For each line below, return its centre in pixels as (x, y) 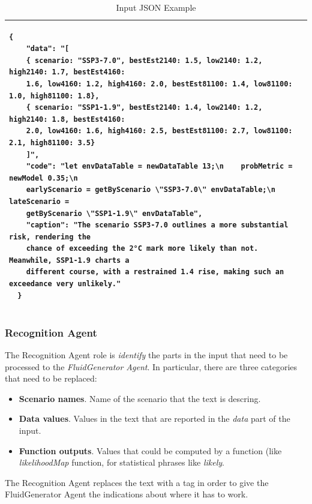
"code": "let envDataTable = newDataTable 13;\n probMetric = (159, 166)
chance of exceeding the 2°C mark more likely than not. (142, 249)
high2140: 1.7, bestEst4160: (67, 72)
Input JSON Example (156, 7)
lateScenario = (39, 201)
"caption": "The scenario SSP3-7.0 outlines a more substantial (157, 225)
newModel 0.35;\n (43, 178)
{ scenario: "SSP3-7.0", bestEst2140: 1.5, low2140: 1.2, (144, 60)
